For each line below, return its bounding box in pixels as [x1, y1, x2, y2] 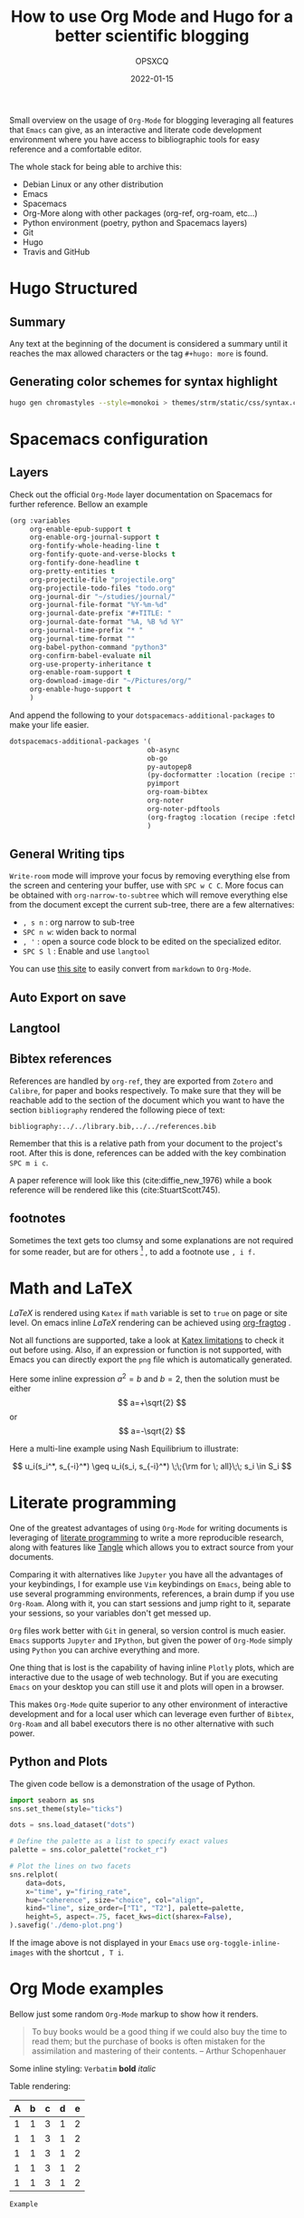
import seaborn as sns [9, 1795, 95, 1805]
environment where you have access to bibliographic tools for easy [9, 133, 261, 144]
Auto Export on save [9, 989, 127, 1005]
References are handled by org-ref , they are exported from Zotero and [9, 1075, 274, 1086]
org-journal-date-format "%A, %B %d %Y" [29, 617, 184, 627]
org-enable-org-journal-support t [29, 533, 160, 542]
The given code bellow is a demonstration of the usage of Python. [9, 1778, 256, 1789]
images [9, 1948, 34, 1958]
